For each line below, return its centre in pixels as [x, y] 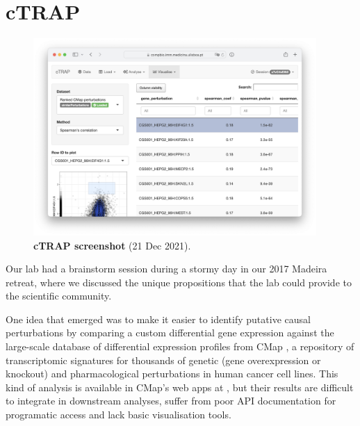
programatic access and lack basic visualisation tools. [118, 415]
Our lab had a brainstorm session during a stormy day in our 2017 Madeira [166, 269]
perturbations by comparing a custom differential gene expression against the [170, 333]
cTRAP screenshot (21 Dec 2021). [112, 245]
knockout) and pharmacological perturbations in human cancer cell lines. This [172, 374]
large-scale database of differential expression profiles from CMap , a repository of [180, 346]
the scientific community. [59, 296]
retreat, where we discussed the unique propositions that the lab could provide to [179, 282]
